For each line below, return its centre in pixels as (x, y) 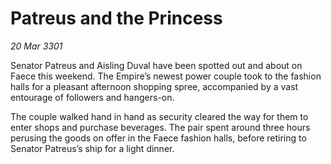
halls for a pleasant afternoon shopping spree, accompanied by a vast (154, 86)
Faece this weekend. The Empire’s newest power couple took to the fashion (166, 76)
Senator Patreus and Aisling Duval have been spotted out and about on (156, 65)
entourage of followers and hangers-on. (92, 97)
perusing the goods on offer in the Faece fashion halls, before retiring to (158, 138)
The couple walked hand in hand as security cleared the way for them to (159, 116)
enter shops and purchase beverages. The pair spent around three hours (160, 127)
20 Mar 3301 (36, 46)
